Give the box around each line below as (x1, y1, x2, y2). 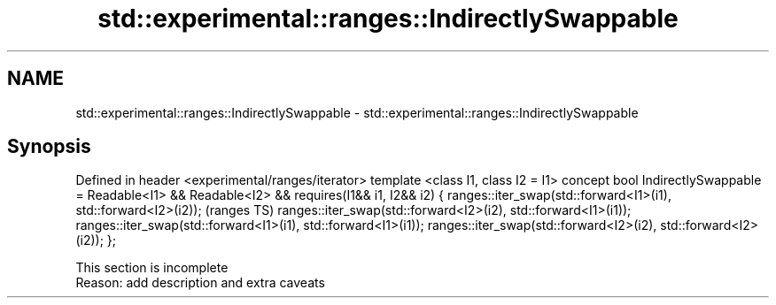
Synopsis (7, 135, 91, 158)
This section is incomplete (75, 260, 229, 276)
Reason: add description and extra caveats (75, 275, 325, 291)
